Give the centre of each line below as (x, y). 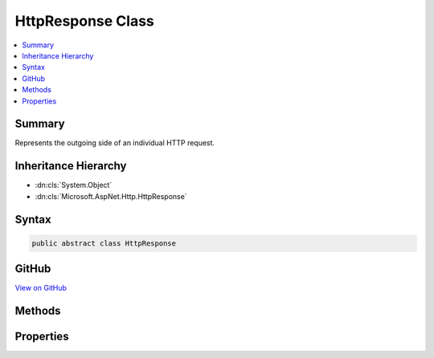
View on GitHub (41, 288)
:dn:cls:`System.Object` (74, 185)
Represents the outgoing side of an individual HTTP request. (115, 143)
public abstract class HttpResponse (104, 243)
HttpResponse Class (84, 21)
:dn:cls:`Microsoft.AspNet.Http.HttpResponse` (111, 196)
